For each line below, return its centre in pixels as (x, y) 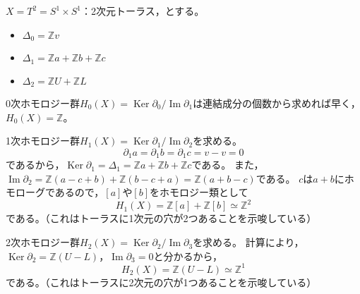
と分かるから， (188, 256)
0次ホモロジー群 (43, 103)
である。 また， (228, 165)
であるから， (35, 165)
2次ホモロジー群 (43, 242)
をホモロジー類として (199, 192)
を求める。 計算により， (248, 242)
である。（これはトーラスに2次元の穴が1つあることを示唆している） (161, 282)
